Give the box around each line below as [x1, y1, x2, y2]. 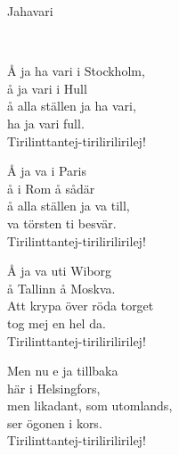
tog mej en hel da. [7, 313, 106, 332]
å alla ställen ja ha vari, [7, 96, 136, 115]
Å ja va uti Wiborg [7, 261, 112, 280]
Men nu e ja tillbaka [7, 361, 118, 380]
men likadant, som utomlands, [7, 396, 173, 415]
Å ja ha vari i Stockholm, [7, 62, 145, 80]
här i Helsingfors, [7, 378, 101, 397]
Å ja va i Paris [7, 161, 86, 180]
